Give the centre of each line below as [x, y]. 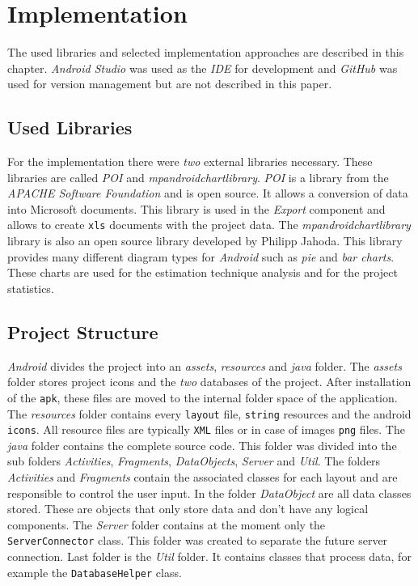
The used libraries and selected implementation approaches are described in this [206, 52]
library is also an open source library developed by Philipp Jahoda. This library [205, 241]
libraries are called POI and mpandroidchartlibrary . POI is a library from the [198, 177]
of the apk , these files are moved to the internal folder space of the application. [203, 397]
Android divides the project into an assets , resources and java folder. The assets [205, 365]
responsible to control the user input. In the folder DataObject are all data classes [209, 493]
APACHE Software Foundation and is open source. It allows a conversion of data [208, 193]
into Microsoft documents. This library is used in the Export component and [196, 208]
